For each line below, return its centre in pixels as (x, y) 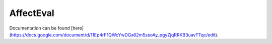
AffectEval (32, 13)
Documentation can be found (40, 28)
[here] (77, 28)
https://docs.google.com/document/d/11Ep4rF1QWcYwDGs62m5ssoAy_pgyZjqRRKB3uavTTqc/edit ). (115, 34)
